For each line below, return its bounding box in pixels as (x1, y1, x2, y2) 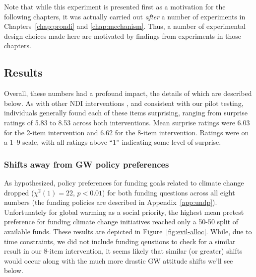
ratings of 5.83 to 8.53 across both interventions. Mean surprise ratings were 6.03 (4, 117, 250, 127)
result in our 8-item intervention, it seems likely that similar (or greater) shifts (4, 246, 243, 256)
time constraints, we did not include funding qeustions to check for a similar (4, 236, 236, 246)
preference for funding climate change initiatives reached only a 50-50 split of (4, 216, 239, 227)
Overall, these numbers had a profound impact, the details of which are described (4, 88, 252, 98)
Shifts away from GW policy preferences (4, 158, 169, 170)
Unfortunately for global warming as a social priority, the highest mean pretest (4, 206, 244, 217)
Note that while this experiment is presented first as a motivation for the (4, 1, 226, 11)
